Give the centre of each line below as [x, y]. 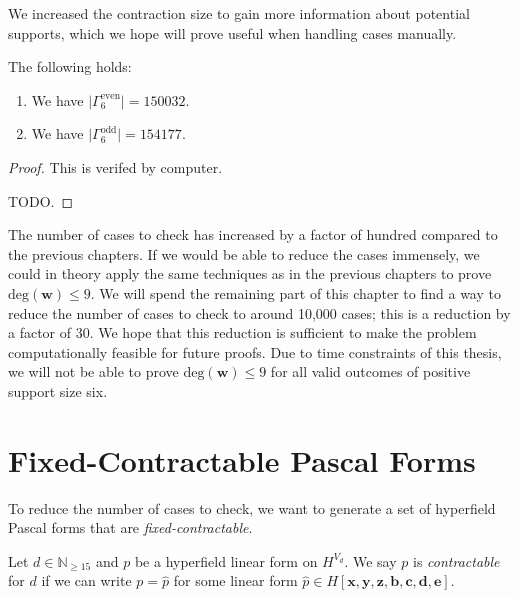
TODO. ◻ [41, 200]
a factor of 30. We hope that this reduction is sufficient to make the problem [242, 332]
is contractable [456, 560]
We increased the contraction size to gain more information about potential [239, 13]
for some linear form [235, 580]
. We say [370, 560]
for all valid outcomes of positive [370, 371]
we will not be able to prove [93, 371]
